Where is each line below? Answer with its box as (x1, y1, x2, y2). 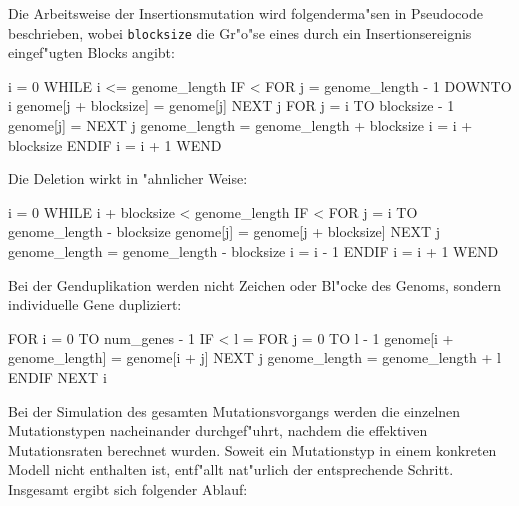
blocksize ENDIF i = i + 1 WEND (8, 134, 222, 155)
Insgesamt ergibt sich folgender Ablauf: (8, 478, 248, 499)
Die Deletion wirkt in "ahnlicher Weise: (8, 168, 248, 189)
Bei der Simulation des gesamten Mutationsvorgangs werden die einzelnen (8, 400, 461, 421)
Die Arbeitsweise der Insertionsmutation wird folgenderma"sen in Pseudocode (8, 3, 483, 23)
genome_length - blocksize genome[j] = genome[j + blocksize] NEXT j (8, 221, 440, 242)
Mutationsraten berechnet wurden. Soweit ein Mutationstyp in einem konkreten (8, 439, 497, 460)
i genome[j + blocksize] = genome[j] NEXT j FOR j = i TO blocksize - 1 (8, 95, 455, 116)
